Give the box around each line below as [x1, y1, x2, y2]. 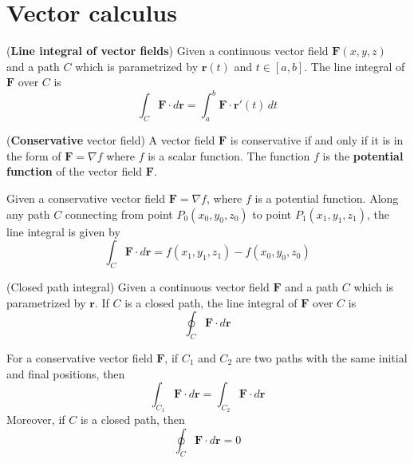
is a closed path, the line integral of [124, 294, 298, 311]
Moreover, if [6, 411, 65, 428]
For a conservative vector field [6, 349, 153, 366]
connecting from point [65, 205, 173, 222]
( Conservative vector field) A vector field [6, 132, 215, 148]
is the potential [322, 147, 404, 164]
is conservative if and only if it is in [230, 132, 404, 148]
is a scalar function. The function [148, 147, 310, 164]
